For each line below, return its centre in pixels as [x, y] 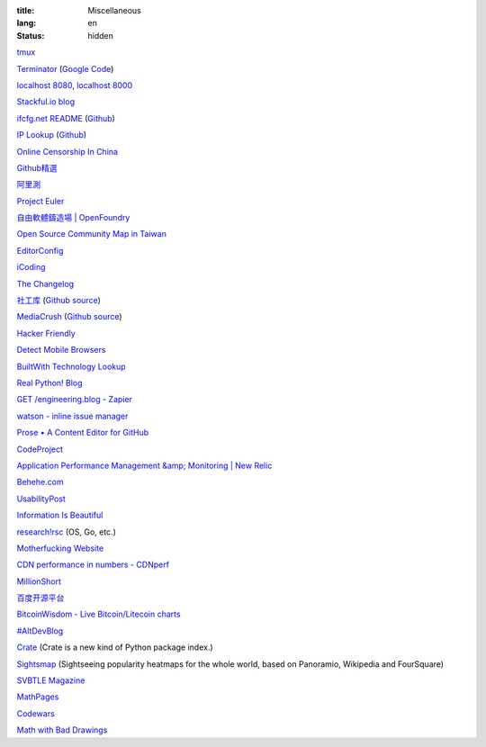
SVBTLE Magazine [51, 680]
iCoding [31, 267]
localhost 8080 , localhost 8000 [75, 85]
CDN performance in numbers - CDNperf [93, 565]
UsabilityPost [41, 499]
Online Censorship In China [67, 151]
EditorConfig [40, 250]
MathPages [38, 697]
